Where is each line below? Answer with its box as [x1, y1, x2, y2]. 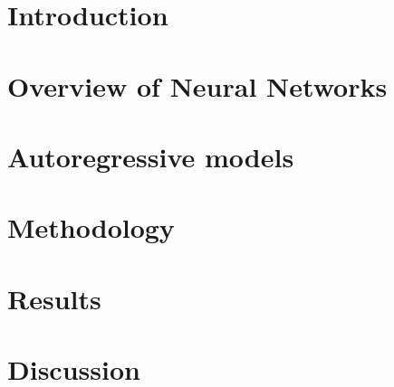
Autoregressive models [7, 137, 294, 175]
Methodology [7, 209, 175, 246]
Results [7, 279, 101, 316]
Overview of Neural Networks [7, 67, 388, 104]
